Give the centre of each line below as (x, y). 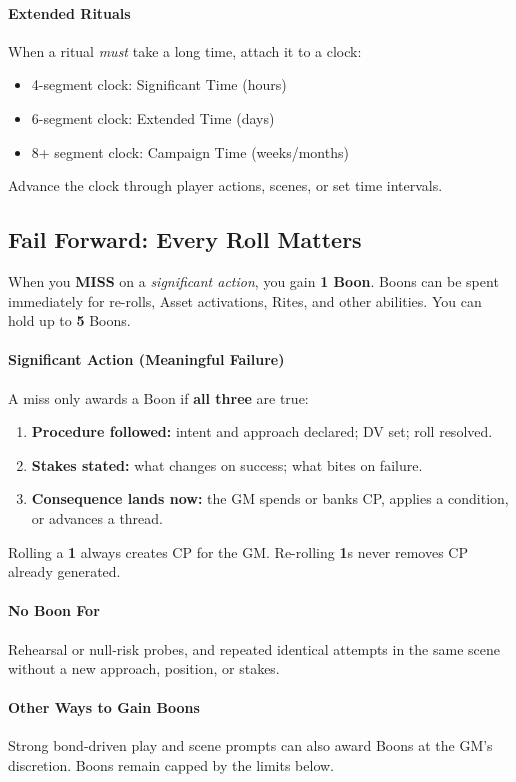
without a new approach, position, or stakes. (144, 668)
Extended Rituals (69, 12)
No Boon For (54, 610)
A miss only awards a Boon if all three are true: (158, 397)
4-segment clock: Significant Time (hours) (159, 84)
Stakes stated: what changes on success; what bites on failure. (227, 464)
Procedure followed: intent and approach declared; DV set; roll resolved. (262, 431)
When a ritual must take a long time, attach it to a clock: (185, 50)
